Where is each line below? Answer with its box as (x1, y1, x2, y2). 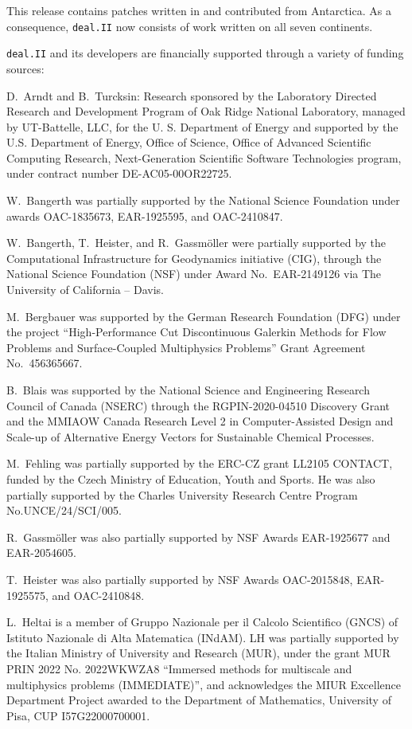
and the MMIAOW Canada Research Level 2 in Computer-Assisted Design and (6, 413, 394, 429)
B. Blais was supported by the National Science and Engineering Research (6, 382, 370, 398)
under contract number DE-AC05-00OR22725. (6, 165, 232, 182)
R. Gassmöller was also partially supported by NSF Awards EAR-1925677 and (6, 528, 391, 545)
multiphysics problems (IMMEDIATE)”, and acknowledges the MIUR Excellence (6, 676, 401, 692)
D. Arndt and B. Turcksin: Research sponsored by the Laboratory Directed (6, 87, 377, 104)
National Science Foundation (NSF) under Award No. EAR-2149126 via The (6, 265, 382, 282)
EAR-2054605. (6, 544, 76, 561)
